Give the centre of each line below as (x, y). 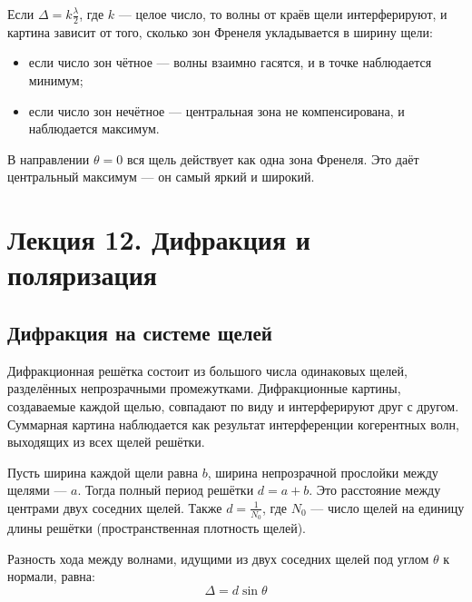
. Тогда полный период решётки (166, 490)
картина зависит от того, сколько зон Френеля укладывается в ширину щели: (220, 31)
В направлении (49, 158)
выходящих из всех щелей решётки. (106, 442)
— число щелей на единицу (388, 507)
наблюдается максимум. (94, 128)
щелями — (37, 490)
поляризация (82, 275)
